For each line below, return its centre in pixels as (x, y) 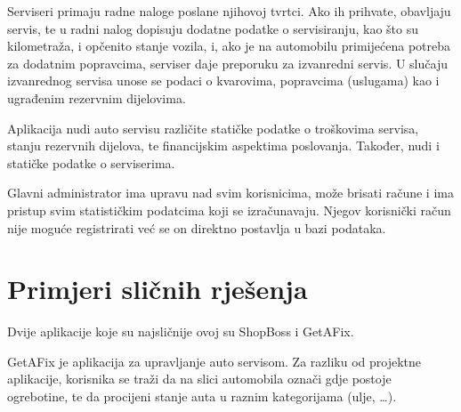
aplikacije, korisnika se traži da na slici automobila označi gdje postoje (199, 379)
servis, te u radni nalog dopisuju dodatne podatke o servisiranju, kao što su (213, 28)
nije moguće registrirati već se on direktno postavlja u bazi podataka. (197, 227)
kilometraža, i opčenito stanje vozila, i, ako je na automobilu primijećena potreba (229, 46)
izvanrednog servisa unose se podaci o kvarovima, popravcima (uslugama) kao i (223, 81)
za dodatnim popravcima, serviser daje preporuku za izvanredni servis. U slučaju (227, 63)
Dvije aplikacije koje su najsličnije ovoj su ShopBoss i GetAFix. (181, 331)
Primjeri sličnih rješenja (158, 289)
